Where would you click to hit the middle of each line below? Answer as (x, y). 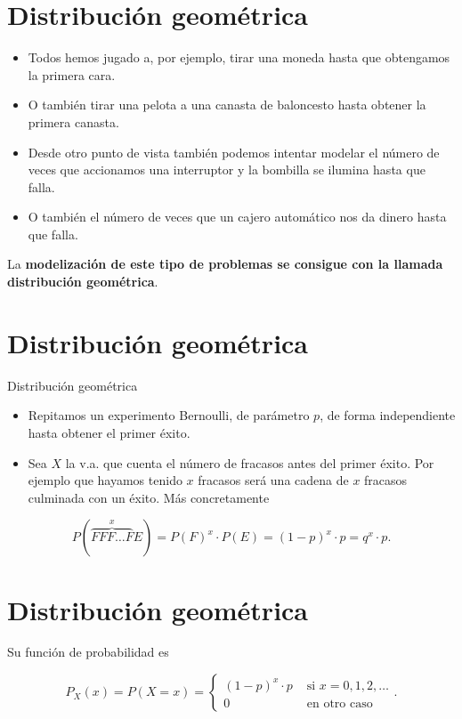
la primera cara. (72, 74)
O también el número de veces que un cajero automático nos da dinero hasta (237, 217)
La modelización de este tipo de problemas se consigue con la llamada (225, 264)
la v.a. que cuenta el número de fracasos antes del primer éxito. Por (250, 462)
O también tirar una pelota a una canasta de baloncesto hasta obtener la (227, 105)
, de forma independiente (388, 415)
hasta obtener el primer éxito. (109, 432)
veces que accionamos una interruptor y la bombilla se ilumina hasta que (227, 170)
